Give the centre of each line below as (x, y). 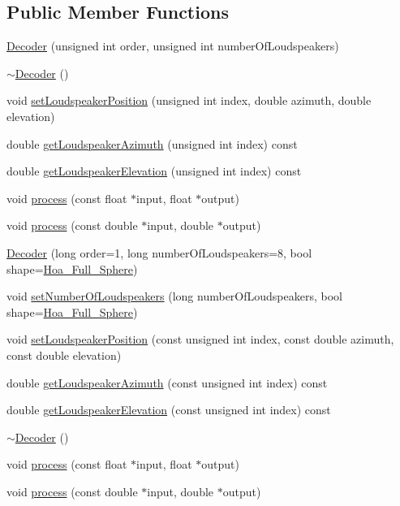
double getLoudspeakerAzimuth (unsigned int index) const (152, 143)
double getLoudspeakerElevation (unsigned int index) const (154, 171)
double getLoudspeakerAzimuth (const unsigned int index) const (167, 382)
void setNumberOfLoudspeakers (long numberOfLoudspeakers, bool (174, 296)
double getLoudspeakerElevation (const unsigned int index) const (169, 410)
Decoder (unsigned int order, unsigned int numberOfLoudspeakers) (173, 46)
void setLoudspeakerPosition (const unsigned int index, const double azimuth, (200, 339)
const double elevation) (64, 355)
